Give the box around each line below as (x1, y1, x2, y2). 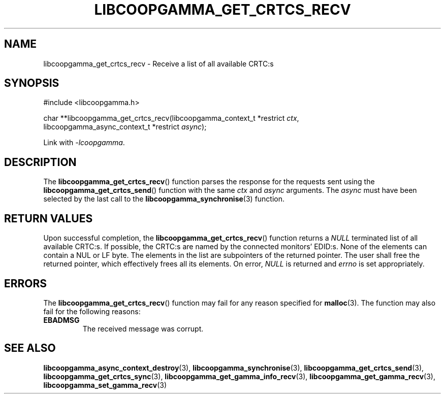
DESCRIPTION (4, 155, 77, 169)
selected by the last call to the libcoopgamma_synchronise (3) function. (43, 194, 285, 204)
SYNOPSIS (4, 77, 59, 90)
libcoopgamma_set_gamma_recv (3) (43, 380, 167, 389)
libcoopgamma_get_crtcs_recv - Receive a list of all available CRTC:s (43, 59, 274, 68)
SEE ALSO (4, 342, 56, 355)
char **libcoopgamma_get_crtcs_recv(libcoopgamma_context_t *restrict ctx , (43, 114, 299, 123)
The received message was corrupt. (82, 324, 204, 333)
